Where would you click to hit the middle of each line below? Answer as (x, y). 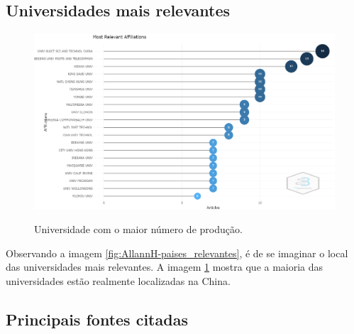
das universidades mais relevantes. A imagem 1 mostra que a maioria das (165, 267)
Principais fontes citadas (97, 319)
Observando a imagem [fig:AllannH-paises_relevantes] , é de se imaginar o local (177, 253)
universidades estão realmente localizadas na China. (118, 281)
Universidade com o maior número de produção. (138, 229)
